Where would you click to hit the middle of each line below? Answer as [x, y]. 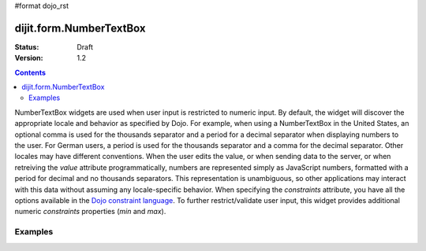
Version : [29, 58]
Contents [30, 72]
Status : [27, 46]
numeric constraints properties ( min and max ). [90, 212]
